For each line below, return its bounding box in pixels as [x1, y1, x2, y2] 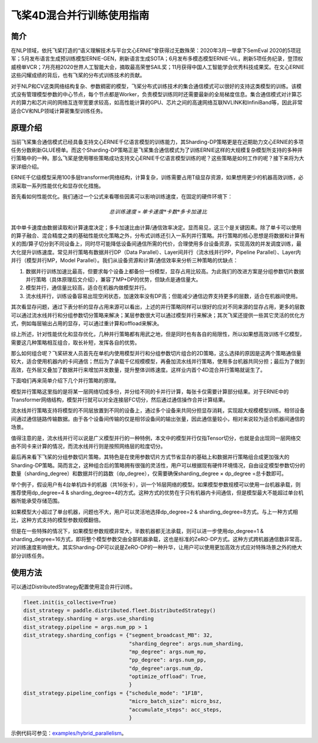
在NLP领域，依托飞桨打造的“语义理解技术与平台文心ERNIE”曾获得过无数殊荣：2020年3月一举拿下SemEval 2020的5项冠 [11, 47, 302, 54]
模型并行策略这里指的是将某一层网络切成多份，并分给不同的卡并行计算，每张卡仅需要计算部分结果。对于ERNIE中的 [11, 388, 289, 395]
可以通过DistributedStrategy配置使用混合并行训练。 [11, 583, 136, 590]
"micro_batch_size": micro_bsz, [128, 698, 223, 705]
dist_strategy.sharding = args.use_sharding [23, 616, 154, 622]
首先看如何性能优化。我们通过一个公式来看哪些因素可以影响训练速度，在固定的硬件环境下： [11, 193, 233, 200]
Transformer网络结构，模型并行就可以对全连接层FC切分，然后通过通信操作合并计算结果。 [11, 396, 228, 404]
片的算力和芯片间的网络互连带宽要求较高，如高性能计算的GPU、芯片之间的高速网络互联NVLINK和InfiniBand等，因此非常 [11, 99, 303, 106]
